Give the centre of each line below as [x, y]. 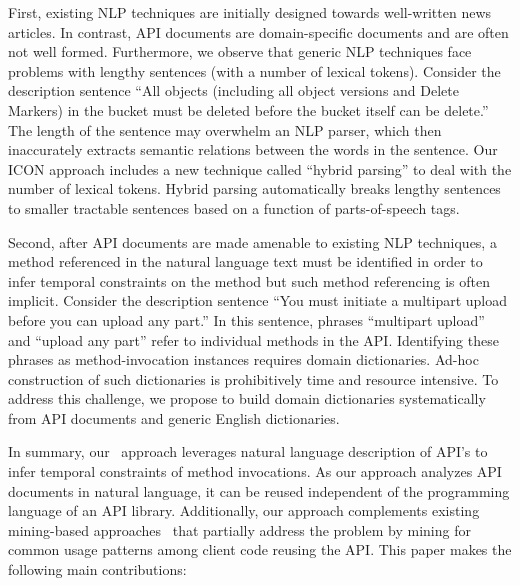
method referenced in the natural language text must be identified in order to [245, 261]
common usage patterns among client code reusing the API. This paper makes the [260, 549]
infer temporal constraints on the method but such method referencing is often [249, 280]
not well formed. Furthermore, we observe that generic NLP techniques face [240, 51]
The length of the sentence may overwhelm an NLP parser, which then [225, 129]
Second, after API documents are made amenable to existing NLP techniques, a [252, 241]
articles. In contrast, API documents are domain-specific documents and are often [258, 31]
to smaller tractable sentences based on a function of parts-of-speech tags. [234, 207]
